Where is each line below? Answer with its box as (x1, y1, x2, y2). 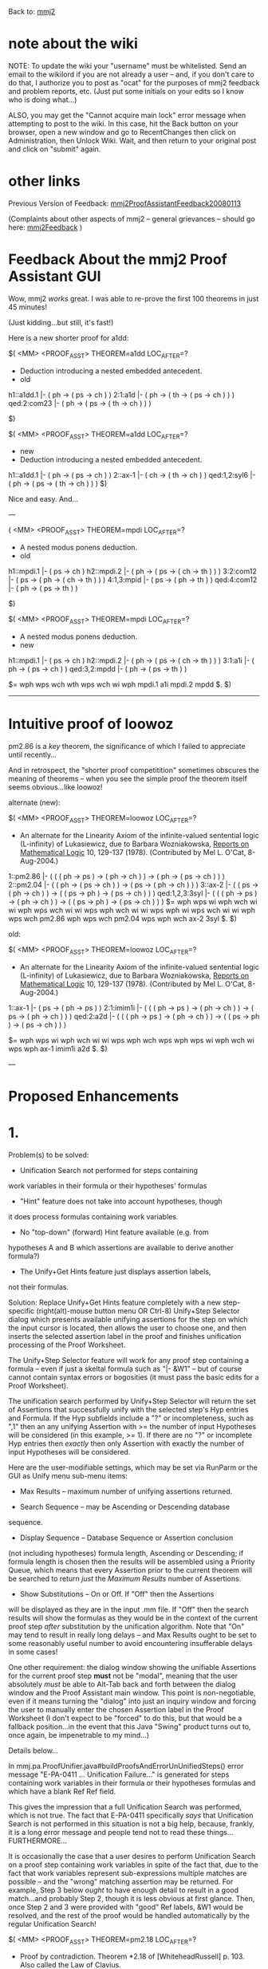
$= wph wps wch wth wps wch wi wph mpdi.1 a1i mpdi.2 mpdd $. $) (8, 679, 232, 689)
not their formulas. (8, 1282, 69, 1291)
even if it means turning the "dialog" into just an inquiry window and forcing (8, 1696, 257, 1706)
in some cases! (8, 1647, 58, 1656)
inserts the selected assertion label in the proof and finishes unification (8, 1331, 242, 1341)
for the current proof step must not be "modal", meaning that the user (8, 1671, 238, 1680)
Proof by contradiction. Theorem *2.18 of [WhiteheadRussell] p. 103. (19, 1951, 245, 1961)
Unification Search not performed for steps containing (19, 1165, 198, 1175)
